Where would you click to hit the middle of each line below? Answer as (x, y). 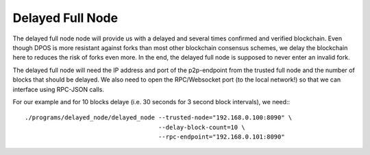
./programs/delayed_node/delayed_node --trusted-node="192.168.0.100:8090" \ (159, 118)
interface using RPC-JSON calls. (58, 89)
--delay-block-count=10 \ (202, 127)
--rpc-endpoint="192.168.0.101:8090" (221, 137)
